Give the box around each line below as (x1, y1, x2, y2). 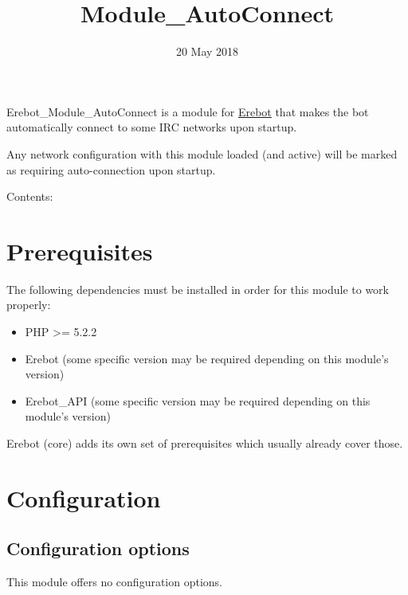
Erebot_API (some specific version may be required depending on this (25, 392, 371, 409)
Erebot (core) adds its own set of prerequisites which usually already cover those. (6, 434, 403, 451)
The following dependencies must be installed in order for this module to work (6, 280, 389, 297)
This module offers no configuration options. (6, 573, 222, 590)
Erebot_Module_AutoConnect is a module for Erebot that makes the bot (6, 103, 369, 119)
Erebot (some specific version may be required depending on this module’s (25, 350, 389, 366)
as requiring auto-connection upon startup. (6, 161, 216, 178)
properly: (6, 296, 51, 313)
